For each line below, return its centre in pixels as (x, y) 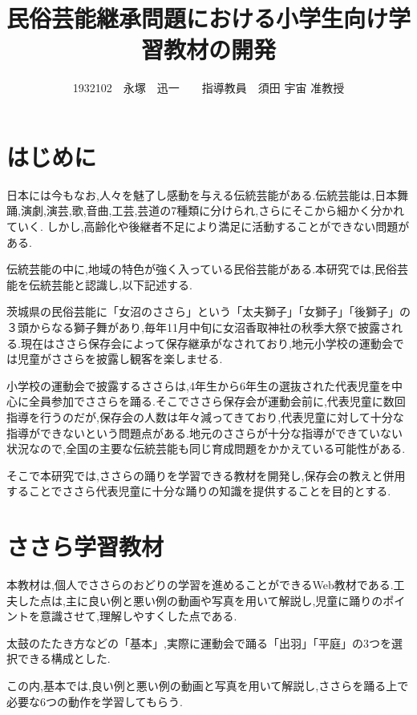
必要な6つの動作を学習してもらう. (95, 701)
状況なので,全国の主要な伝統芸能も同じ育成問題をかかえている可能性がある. (206, 448)
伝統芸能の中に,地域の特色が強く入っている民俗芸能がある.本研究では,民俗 (202, 269)
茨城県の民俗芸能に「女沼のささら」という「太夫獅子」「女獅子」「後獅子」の (208, 311)
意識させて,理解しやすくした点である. (138, 616)
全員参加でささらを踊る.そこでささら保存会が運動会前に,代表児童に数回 (217, 401)
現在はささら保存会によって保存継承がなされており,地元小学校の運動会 (206, 343)
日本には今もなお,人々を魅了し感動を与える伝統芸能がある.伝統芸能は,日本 (202, 194)
